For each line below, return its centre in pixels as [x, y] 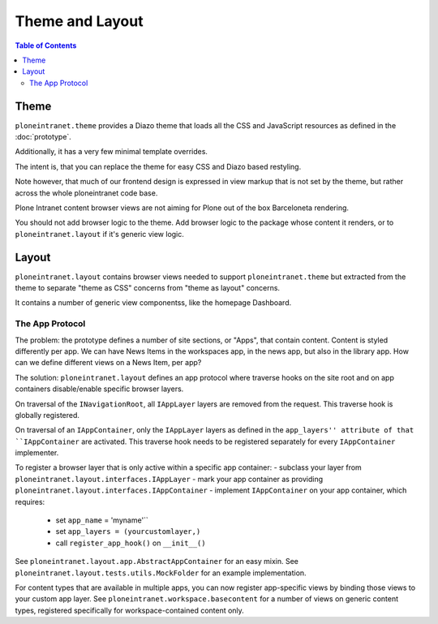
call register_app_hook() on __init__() [131, 543]
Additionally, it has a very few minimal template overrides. [112, 152]
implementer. [37, 453]
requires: [30, 501]
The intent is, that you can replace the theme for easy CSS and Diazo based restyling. [158, 166]
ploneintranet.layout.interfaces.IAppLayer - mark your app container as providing [169, 479]
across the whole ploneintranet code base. [86, 193]
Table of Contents [46, 45]
